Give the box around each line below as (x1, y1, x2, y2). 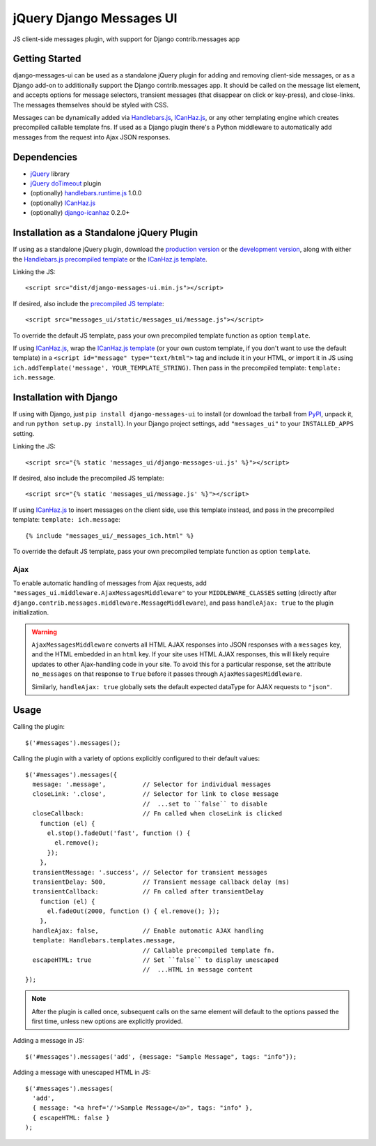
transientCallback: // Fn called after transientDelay (32, 888, 264, 896)
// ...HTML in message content (142, 966, 253, 974)
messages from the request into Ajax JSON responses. (13, 133, 171, 141)
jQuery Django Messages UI (13, 10, 178, 26)
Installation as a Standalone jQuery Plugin (13, 227, 198, 239)
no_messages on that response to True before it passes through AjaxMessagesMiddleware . (31, 670, 302, 678)
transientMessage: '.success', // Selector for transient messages (32, 868, 268, 876)
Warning (31, 628, 57, 636)
